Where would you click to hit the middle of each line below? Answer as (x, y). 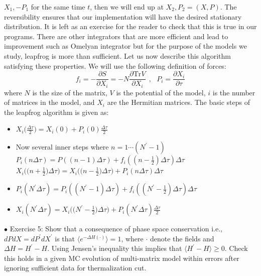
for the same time (58, 7)
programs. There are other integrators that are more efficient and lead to (116, 36)
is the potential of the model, (161, 92)
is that (65, 238)
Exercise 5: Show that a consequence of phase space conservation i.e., (116, 229)
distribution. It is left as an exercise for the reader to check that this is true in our (130, 26)
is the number (234, 92)
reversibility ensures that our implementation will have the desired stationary (123, 16)
